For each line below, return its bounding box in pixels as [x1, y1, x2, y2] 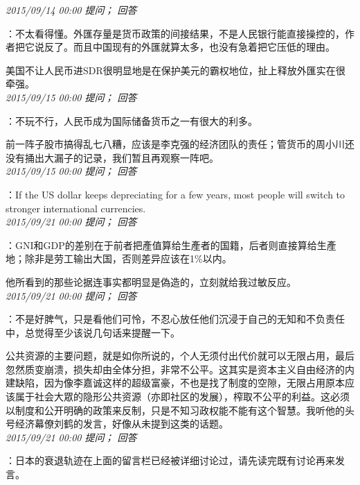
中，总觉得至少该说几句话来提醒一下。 [6, 325, 180, 339]
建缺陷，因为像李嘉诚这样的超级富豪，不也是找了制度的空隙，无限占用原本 [6, 375, 345, 390]
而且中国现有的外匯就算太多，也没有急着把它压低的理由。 [73, 40, 335, 54]
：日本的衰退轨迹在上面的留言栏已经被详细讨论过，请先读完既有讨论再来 [6, 453, 335, 468]
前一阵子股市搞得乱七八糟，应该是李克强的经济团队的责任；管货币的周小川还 [6, 137, 354, 151]
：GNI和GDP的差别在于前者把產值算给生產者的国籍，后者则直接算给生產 [6, 237, 336, 252]
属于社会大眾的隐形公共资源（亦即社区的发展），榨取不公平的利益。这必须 [15, 389, 350, 404]
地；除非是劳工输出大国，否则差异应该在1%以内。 [6, 251, 232, 266]
